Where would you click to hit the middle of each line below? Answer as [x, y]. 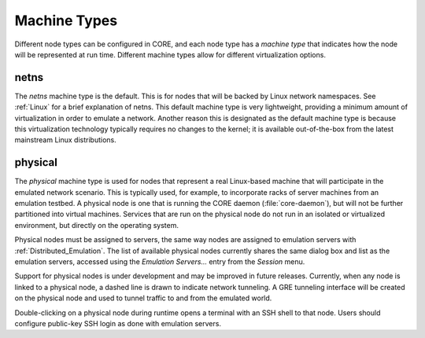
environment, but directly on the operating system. [96, 225]
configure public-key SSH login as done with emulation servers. [118, 323]
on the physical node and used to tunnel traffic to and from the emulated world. [143, 298]
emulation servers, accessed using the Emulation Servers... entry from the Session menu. [160, 262]
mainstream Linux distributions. [66, 140]
